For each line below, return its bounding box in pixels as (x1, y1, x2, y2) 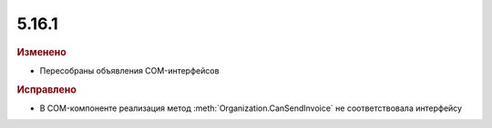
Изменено (16, 45, 67, 58)
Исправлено (16, 83, 77, 95)
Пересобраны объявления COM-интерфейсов (39, 64, 220, 76)
